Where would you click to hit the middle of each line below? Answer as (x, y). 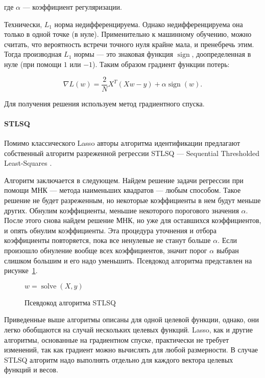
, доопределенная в (221, 54)
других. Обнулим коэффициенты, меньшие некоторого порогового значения (122, 210)
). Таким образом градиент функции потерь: (161, 64)
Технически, (23, 24)
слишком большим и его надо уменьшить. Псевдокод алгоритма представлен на (128, 260)
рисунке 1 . (21, 270)
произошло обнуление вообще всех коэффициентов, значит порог (106, 250)
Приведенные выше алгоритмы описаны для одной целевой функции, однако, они (132, 319)
